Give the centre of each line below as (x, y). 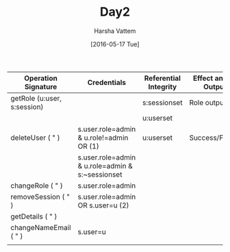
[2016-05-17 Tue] (115, 44)
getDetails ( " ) (34, 216)
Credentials (107, 82)
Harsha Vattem (115, 31)
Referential (163, 78)
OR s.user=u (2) (103, 205)
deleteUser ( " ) (35, 138)
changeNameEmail (41, 227)
